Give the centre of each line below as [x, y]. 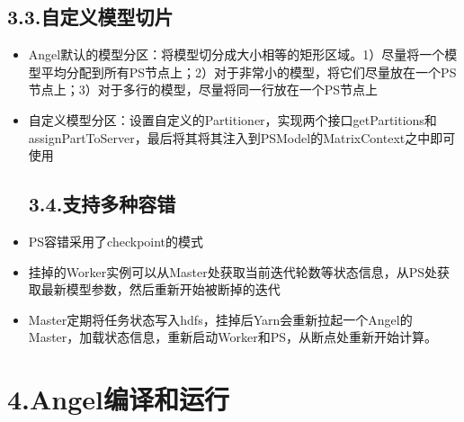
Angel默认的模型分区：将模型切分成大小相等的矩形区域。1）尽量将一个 [236, 54]
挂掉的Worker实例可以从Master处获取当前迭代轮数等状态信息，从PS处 [233, 271]
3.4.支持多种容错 [102, 204]
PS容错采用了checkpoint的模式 [116, 241]
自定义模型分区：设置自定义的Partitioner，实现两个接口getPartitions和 [232, 119]
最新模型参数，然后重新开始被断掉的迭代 [161, 289]
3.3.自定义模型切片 [90, 17]
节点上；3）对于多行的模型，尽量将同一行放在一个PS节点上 [203, 90]
